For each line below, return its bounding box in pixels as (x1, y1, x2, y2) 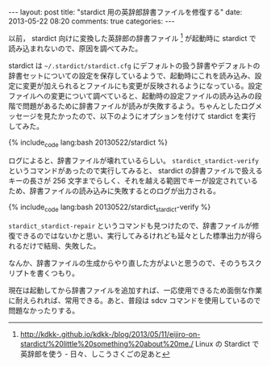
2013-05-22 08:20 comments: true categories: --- (8, 16, 175, 26)
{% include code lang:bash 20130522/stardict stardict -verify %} (8, 202, 211, 214)
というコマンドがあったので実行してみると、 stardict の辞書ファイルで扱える (8, 166, 263, 175)
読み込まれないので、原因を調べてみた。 (8, 43, 143, 53)
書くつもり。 (35, 268, 79, 278)
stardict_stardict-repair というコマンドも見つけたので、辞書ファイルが (8, 221, 252, 231)
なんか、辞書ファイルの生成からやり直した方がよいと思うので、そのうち (8, 259, 248, 268)
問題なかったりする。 (8, 305, 79, 316)
